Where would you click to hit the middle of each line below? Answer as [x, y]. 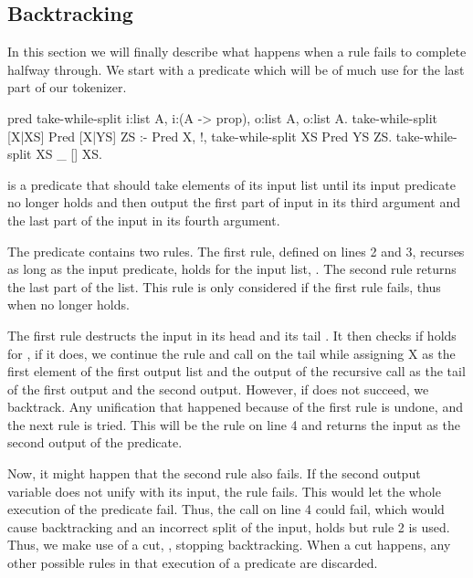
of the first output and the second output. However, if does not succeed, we [218, 389]
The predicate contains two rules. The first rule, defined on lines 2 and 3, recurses [236, 251]
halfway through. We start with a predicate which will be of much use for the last [236, 69]
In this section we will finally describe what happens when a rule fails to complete [237, 52]
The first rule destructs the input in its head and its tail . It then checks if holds [232, 335]
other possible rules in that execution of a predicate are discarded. [193, 563]
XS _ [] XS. [69, 154]
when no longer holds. [68, 305]
